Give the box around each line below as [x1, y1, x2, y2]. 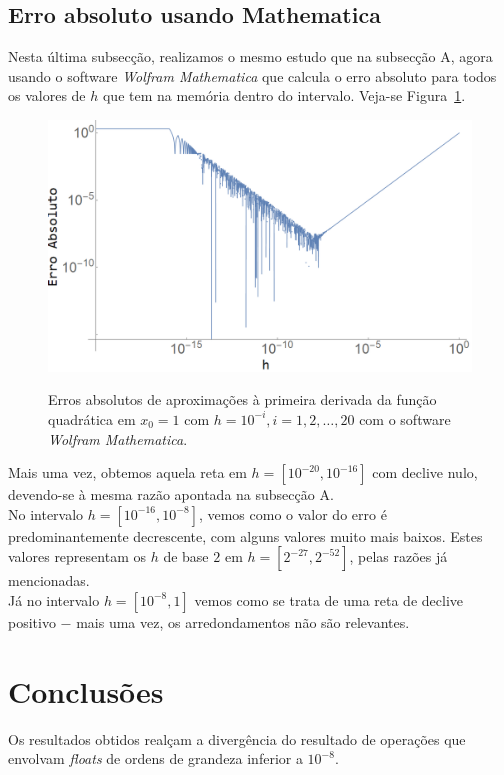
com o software [359, 408, 451, 429]
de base [163, 546, 209, 567]
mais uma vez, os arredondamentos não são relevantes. [76, 611, 410, 632]
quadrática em [48, 408, 136, 429]
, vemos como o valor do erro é [198, 503, 387, 524]
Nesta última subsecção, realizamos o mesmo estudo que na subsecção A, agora [8, 46, 493, 67]
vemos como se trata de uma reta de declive [194, 589, 463, 610]
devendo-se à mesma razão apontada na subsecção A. [8, 484, 334, 505]
